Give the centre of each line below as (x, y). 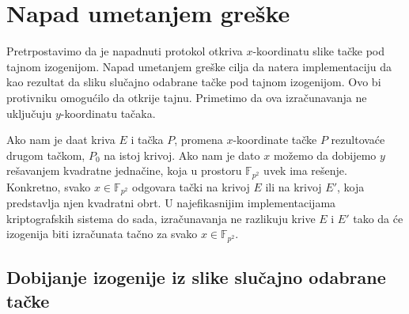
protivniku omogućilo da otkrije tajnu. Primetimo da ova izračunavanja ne (187, 97)
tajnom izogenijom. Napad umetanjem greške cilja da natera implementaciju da (199, 66)
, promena (199, 140)
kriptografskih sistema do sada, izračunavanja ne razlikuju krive (161, 218)
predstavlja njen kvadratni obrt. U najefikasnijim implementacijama (171, 203)
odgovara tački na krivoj (191, 186)
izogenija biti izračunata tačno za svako (102, 234)
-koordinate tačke (275, 140)
